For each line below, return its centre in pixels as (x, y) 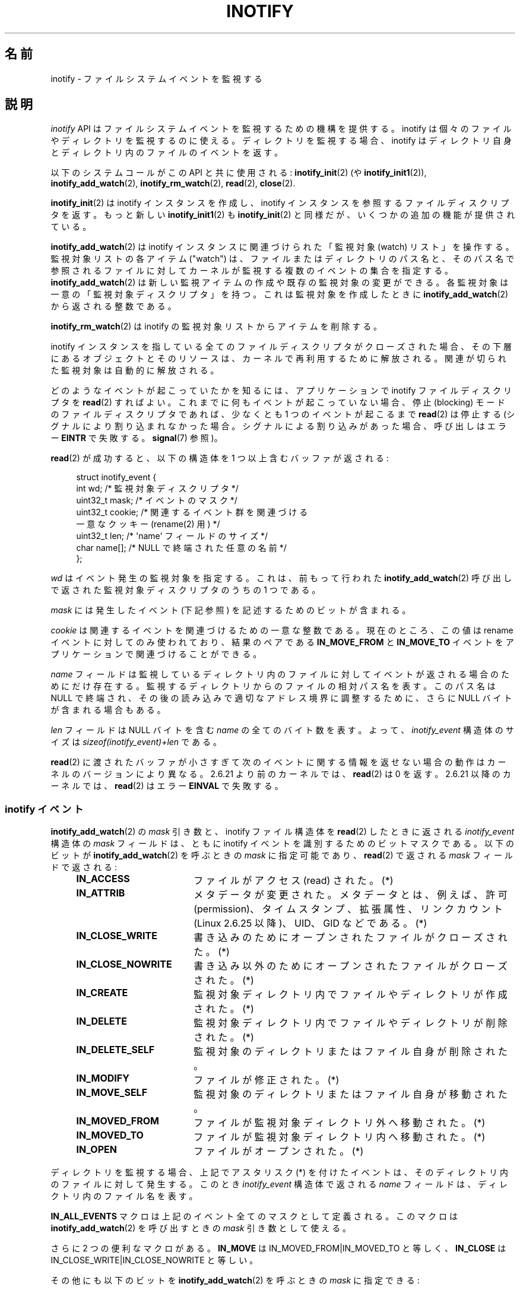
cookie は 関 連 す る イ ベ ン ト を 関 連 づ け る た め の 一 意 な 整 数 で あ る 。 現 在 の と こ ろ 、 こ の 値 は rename (282, 630)
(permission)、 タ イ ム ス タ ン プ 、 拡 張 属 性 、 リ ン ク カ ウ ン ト (348, 909)
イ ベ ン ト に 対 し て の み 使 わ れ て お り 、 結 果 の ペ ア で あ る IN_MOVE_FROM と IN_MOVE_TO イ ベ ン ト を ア (282, 642)
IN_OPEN (96, 1150)
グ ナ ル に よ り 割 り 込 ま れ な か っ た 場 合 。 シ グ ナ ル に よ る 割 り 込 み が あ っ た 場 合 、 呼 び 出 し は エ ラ (278, 426)
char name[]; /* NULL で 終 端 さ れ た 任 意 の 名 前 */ (181, 548)
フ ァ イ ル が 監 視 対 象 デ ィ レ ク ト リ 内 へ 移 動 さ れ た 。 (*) (340, 1137)
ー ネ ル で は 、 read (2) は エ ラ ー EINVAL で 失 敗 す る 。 (167, 786)
